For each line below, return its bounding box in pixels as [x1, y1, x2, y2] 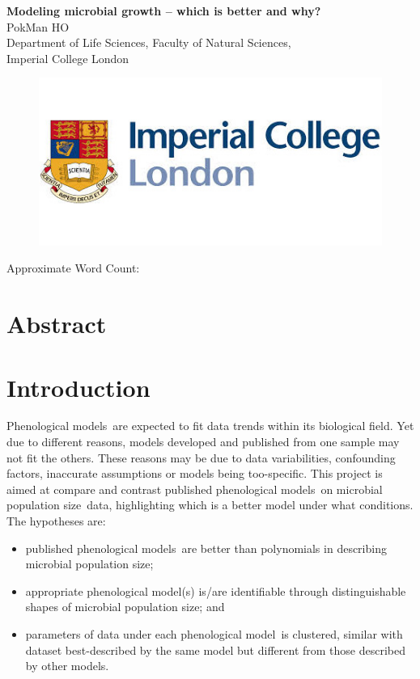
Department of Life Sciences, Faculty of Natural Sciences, [6, 34, 291, 51]
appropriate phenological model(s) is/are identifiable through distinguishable [25, 582, 406, 599]
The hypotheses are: [6, 512, 106, 529]
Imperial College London [6, 49, 129, 66]
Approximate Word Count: [6, 259, 140, 276]
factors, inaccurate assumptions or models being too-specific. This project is [6, 465, 383, 482]
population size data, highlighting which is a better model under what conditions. [6, 496, 414, 513]
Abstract [6, 307, 107, 340]
